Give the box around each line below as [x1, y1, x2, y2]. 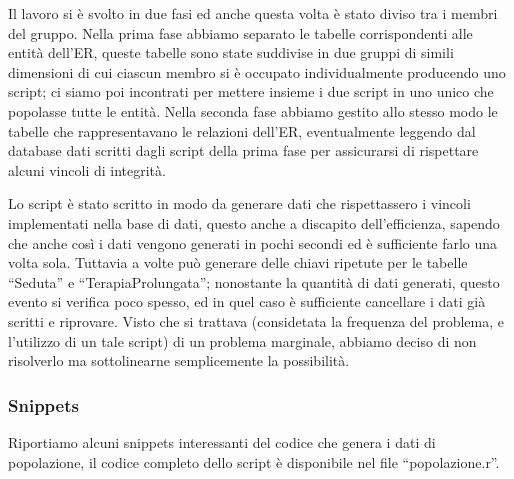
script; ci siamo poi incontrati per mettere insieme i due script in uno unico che [8, 81, 494, 102]
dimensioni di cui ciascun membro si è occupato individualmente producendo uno [8, 61, 506, 82]
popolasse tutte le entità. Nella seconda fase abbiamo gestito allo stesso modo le [8, 100, 498, 121]
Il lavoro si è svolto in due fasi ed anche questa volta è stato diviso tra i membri [8, 3, 498, 23]
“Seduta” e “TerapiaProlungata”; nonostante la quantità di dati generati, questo [8, 271, 500, 292]
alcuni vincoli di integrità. [8, 159, 166, 180]
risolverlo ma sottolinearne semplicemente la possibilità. [8, 350, 350, 371]
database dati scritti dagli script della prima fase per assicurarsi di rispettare [8, 140, 479, 161]
